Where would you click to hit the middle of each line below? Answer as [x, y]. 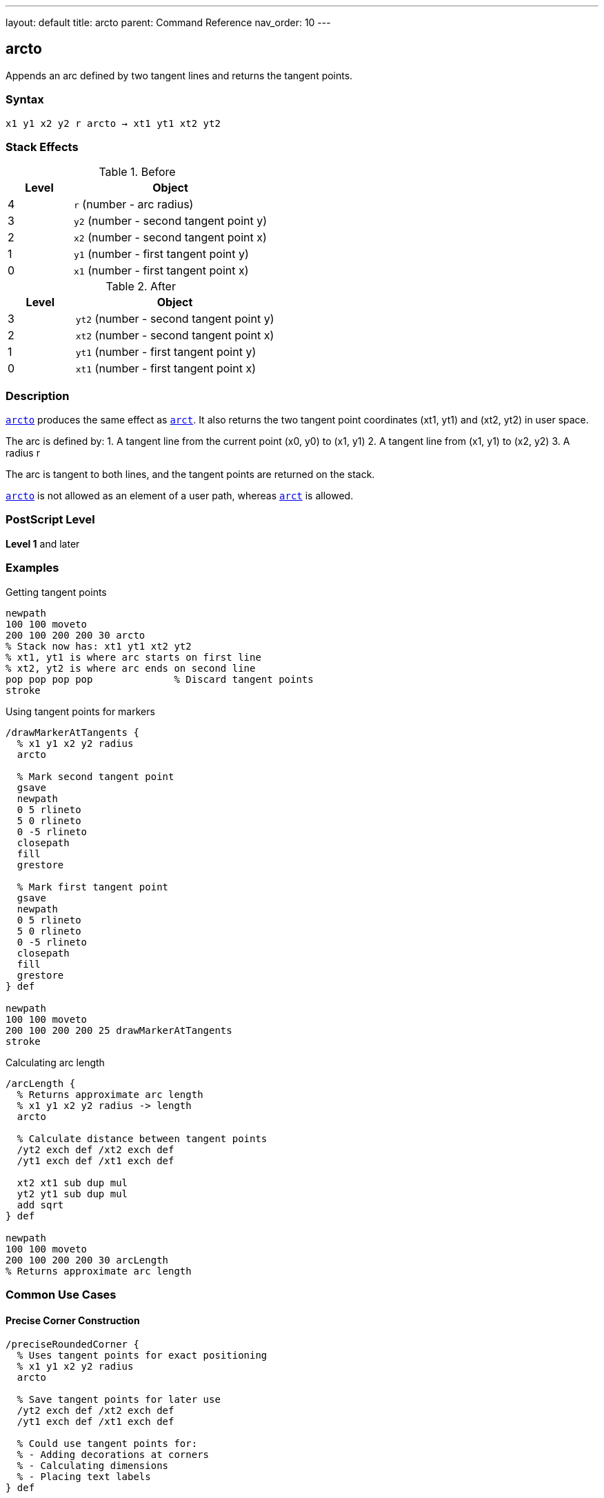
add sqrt [40, 1205]
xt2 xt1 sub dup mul [72, 1182]
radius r [23, 453]
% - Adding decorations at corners [113, 1455]
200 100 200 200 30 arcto [75, 635]
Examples [32, 568]
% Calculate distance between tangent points [142, 1138]
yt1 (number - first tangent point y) [166, 352]
